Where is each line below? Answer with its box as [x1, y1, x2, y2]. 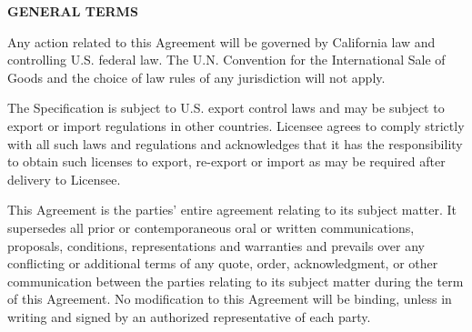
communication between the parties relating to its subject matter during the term [7, 271, 464, 290]
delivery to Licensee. [7, 169, 121, 188]
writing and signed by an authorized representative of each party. [7, 307, 371, 326]
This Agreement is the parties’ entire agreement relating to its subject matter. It [7, 200, 457, 219]
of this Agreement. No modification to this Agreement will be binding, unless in [7, 289, 452, 308]
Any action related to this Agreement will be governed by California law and [7, 32, 436, 51]
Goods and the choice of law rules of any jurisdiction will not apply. [7, 67, 386, 86]
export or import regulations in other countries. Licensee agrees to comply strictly [7, 116, 465, 135]
